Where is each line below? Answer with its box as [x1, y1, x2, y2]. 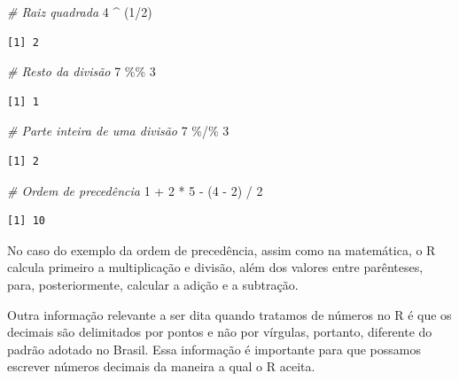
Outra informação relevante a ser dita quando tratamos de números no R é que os [7, 305, 452, 323]
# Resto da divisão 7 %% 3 [7, 62, 156, 81]
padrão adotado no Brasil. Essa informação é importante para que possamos [7, 339, 421, 358]
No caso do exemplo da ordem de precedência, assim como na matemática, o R [7, 240, 436, 259]
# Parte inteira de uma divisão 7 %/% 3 [7, 121, 229, 140]
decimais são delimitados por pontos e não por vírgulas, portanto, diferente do [7, 323, 432, 341]
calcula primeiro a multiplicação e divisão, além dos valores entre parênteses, [7, 258, 424, 276]
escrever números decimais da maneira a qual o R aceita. [7, 357, 315, 376]
